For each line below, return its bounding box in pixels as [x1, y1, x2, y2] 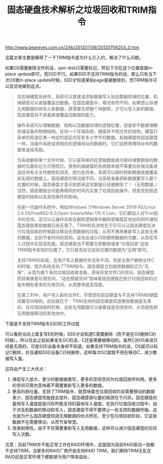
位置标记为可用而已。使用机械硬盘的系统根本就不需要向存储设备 [25, 163, 154, 169]
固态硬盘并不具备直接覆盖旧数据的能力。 [17, 112, 98, 118]
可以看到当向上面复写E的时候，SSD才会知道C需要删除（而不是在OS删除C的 [5, 331, 157, 337]
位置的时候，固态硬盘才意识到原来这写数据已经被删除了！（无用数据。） [17, 182, 158, 188]
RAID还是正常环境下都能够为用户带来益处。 [5, 454, 92, 460]
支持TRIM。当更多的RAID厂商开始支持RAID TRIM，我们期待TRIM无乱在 [9, 448, 152, 454]
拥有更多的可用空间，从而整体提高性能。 [25, 282, 107, 288]
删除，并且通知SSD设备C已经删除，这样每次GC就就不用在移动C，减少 [12, 350, 153, 356]
